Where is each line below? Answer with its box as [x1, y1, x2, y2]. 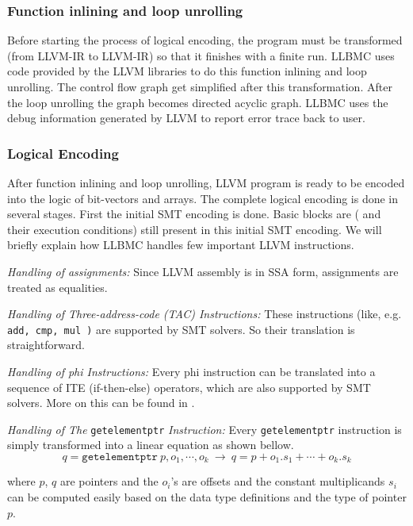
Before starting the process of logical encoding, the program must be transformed [7, 32, 403, 48]
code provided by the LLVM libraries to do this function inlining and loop [7, 63, 367, 79]
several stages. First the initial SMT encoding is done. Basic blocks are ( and [7, 205, 381, 222]
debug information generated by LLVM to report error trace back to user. [7, 109, 365, 126]
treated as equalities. [7, 278, 108, 295]
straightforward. [7, 336, 85, 353]
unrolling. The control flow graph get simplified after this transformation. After [7, 79, 392, 94]
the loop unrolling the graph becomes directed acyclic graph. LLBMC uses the [7, 94, 388, 110]
